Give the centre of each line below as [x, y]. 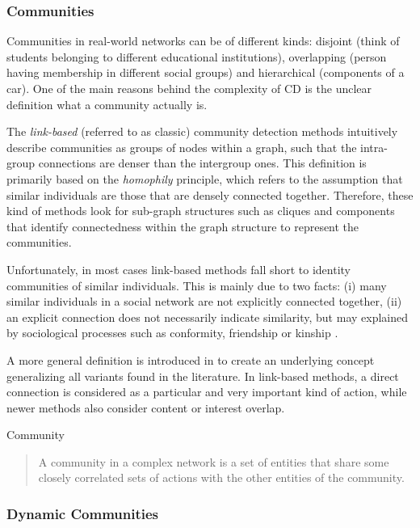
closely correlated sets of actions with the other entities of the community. [221, 477]
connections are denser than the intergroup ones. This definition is [202, 163]
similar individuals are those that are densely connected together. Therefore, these [210, 194]
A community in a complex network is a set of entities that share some [214, 461]
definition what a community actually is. [107, 104]
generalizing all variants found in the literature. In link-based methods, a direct [203, 376]
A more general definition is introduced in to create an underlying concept [191, 359]
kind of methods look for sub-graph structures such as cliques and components [201, 211]
